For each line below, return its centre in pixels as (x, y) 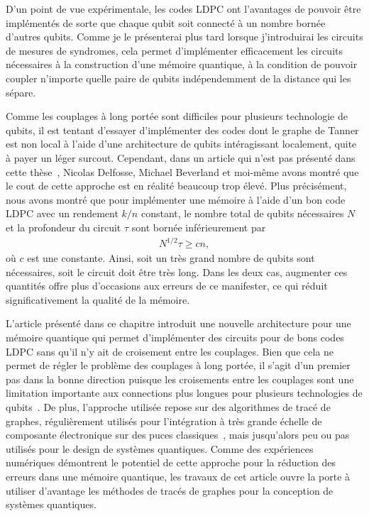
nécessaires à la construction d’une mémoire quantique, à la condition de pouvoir (182, 64)
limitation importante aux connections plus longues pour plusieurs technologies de (184, 393)
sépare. (21, 92)
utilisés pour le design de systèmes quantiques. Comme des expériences (160, 448)
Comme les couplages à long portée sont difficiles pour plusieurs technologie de (177, 116)
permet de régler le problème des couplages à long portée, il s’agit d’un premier (178, 365)
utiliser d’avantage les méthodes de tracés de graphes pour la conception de (170, 490)
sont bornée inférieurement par (199, 227)
